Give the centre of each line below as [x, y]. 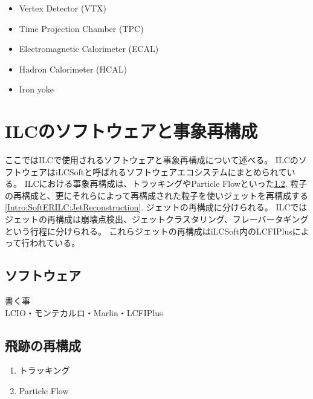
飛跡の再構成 [43, 345]
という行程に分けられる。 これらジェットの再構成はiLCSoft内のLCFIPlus [149, 231]
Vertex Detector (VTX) [63, 8]
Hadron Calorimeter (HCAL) [73, 69]
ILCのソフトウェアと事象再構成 [131, 131]
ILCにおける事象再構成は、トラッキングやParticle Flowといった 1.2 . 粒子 [166, 183]
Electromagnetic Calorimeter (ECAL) [89, 49]
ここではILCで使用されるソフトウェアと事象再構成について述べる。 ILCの [152, 160]
